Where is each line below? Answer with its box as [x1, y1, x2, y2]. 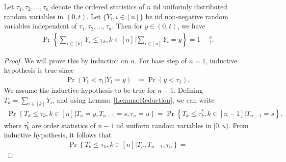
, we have [177, 21, 206, 31]
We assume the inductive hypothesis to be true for [4, 85, 156, 95]
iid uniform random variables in [116, 120, 211, 130]
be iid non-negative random [145, 11, 228, 21]
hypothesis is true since [4, 65, 74, 75]
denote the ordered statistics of [51, 1, 145, 11]
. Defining [173, 85, 203, 95]
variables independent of [4, 21, 77, 31]
